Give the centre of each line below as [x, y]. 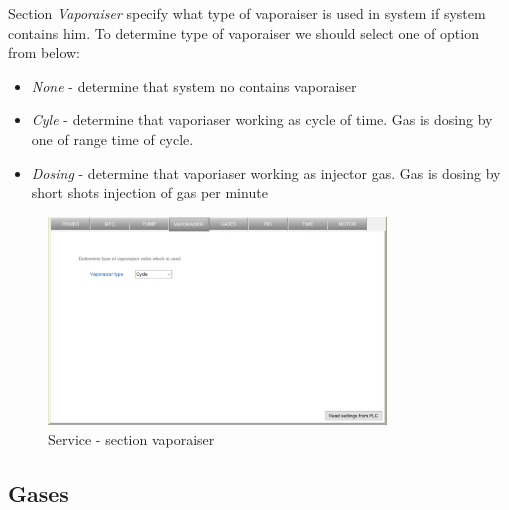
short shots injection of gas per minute [149, 192]
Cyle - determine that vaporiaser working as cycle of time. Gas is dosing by [262, 119]
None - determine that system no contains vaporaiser [194, 85]
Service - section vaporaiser [131, 439]
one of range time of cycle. [112, 138]
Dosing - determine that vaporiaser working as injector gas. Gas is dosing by [266, 172]
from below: [44, 52]
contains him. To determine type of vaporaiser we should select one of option [243, 32]
